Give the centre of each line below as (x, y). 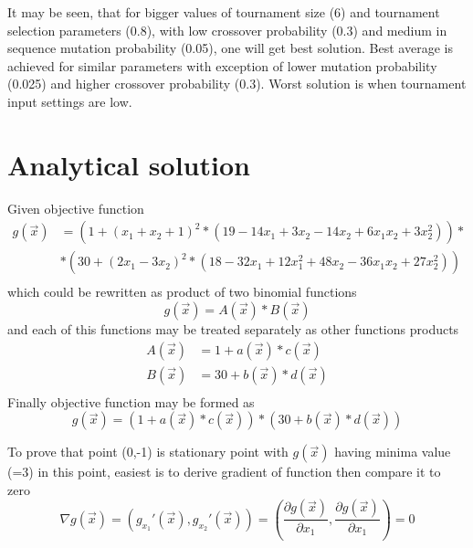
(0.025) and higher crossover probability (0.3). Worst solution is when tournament (237, 84)
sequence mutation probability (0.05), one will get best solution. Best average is (230, 48)
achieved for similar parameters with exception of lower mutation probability (222, 65)
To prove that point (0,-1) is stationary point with (148, 452)
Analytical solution (129, 164)
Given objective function (76, 208)
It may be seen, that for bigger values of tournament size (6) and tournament (224, 12)
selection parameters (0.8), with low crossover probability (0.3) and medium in (227, 30)
